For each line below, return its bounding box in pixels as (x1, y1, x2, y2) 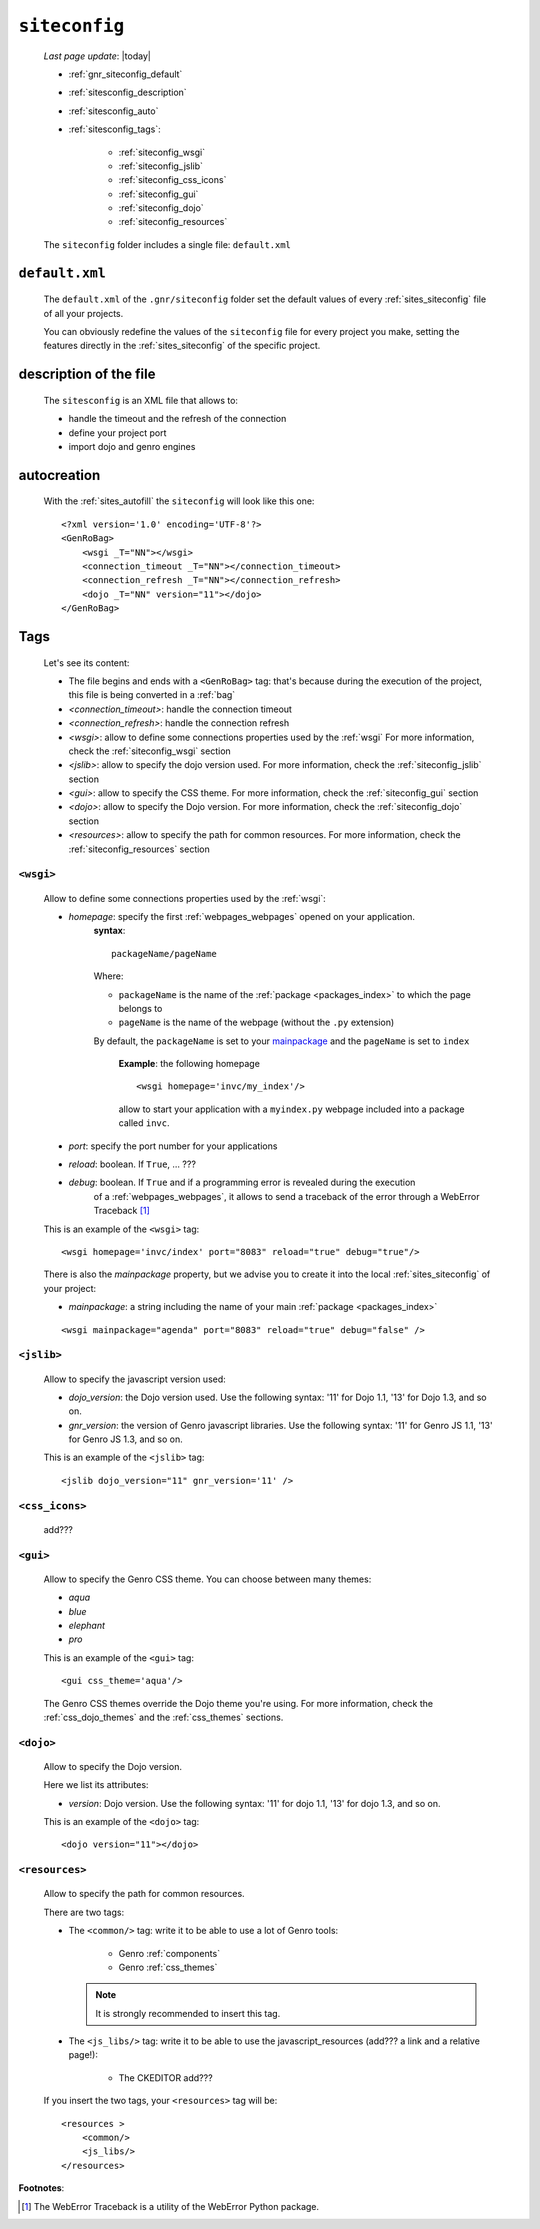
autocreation (18, 466, 101, 484)
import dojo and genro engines (68, 441, 196, 452)
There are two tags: (43, 1906, 125, 1918)
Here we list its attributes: (43, 1779, 149, 1791)
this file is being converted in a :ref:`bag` (68, 689, 236, 701)
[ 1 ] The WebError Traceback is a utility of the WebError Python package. (21, 2200, 320, 2212)
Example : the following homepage (118, 1058, 260, 1070)
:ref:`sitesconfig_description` (68, 86, 187, 99)
